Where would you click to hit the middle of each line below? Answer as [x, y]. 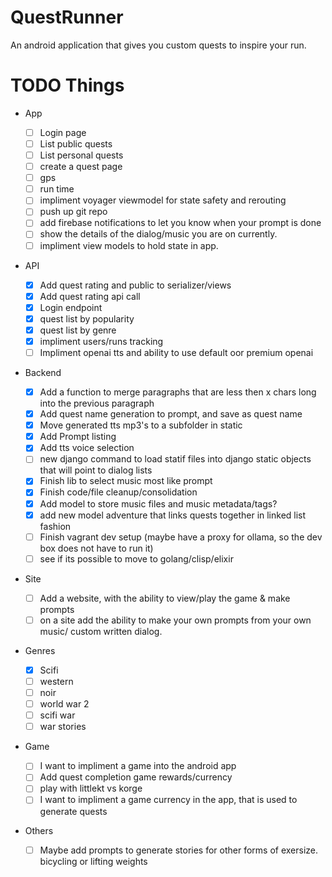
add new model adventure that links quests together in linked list [173, 515]
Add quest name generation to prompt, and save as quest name [171, 414]
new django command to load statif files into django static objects [175, 459]
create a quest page [81, 167]
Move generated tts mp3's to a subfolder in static [141, 425]
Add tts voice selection [87, 448]
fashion [55, 526]
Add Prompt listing [78, 437]
